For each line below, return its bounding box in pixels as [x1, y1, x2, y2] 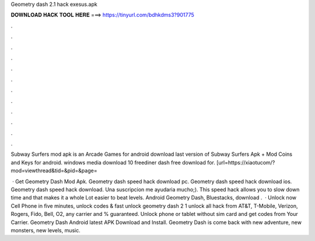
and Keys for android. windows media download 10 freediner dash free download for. [10, 159, 216, 166]
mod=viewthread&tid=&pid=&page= [10, 167, 97, 174]
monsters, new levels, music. [10, 226, 81, 233]
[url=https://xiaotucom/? [216, 159, 275, 166]
